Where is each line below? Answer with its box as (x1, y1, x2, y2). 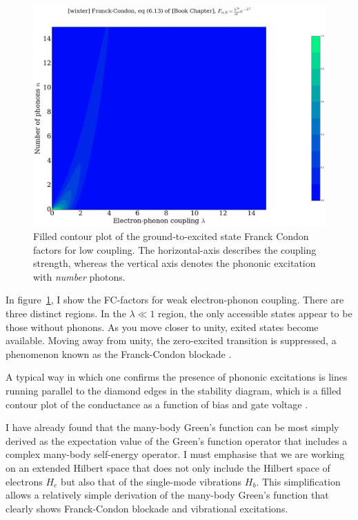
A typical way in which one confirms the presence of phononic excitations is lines (6, 370, 348, 384)
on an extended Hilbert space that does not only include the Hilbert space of (6, 460, 330, 474)
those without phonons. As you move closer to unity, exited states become (6, 319, 319, 334)
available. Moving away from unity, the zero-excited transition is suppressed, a (6, 333, 337, 348)
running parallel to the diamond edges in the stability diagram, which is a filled (6, 383, 341, 398)
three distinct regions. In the (6, 306, 126, 321)
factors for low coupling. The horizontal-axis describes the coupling (33, 242, 317, 257)
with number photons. (33, 269, 126, 283)
